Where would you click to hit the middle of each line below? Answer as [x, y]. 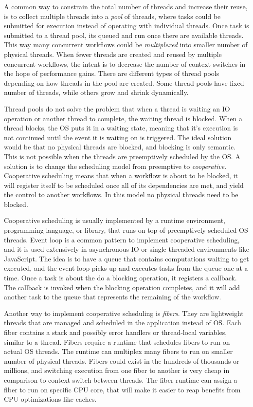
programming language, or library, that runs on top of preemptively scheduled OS [126, 230]
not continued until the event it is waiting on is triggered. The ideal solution [118, 137]
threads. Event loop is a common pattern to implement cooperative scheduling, [122, 239]
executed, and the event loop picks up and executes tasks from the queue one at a [126, 268]
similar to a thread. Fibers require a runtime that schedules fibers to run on [117, 342]
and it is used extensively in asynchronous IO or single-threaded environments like [126, 249]
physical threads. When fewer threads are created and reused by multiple [113, 54]
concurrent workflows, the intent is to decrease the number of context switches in [125, 64]
